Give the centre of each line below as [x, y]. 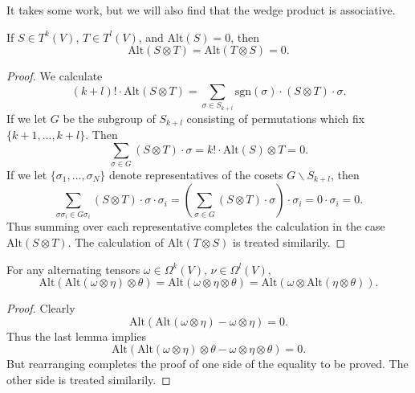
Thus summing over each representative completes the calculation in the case [196, 226]
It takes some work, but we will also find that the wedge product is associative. [201, 10]
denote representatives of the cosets [196, 174]
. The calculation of [116, 242]
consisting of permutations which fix [276, 118]
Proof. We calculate [55, 76]
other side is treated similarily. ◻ [89, 379]
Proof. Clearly [41, 308]
